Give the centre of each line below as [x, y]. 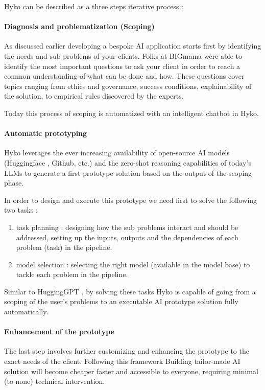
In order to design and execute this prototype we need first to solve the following [131, 200]
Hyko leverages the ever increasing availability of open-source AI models [117, 153]
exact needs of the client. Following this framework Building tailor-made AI [122, 361]
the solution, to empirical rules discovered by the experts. [94, 96]
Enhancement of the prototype [59, 331]
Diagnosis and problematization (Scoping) [79, 26]
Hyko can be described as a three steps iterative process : [94, 6]
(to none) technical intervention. [55, 381]
